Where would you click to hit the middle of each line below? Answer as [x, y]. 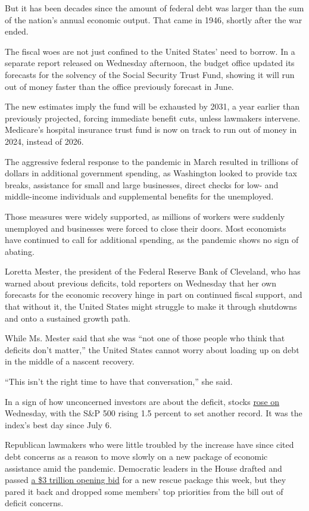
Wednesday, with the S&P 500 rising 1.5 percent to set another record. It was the [154, 413]
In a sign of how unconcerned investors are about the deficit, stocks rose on [142, 401]
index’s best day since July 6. [58, 424]
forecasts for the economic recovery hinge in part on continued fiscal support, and [154, 295]
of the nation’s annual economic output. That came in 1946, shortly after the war [154, 19]
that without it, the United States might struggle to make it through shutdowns [151, 306]
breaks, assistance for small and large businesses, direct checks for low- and [142, 184]
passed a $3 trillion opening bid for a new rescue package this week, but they [146, 480]
